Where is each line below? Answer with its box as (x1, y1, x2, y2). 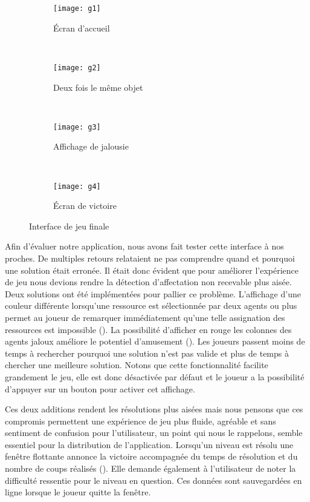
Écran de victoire (53, 199, 117, 212)
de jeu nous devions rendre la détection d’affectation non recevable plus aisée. (5, 276, 292, 288)
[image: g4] (53, 182, 101, 191)
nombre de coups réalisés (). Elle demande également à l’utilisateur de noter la (5, 462, 296, 475)
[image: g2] (53, 63, 101, 72)
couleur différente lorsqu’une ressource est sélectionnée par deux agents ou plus (5, 299, 297, 312)
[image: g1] (53, 4, 101, 13)
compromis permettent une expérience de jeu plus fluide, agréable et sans (5, 414, 276, 427)
